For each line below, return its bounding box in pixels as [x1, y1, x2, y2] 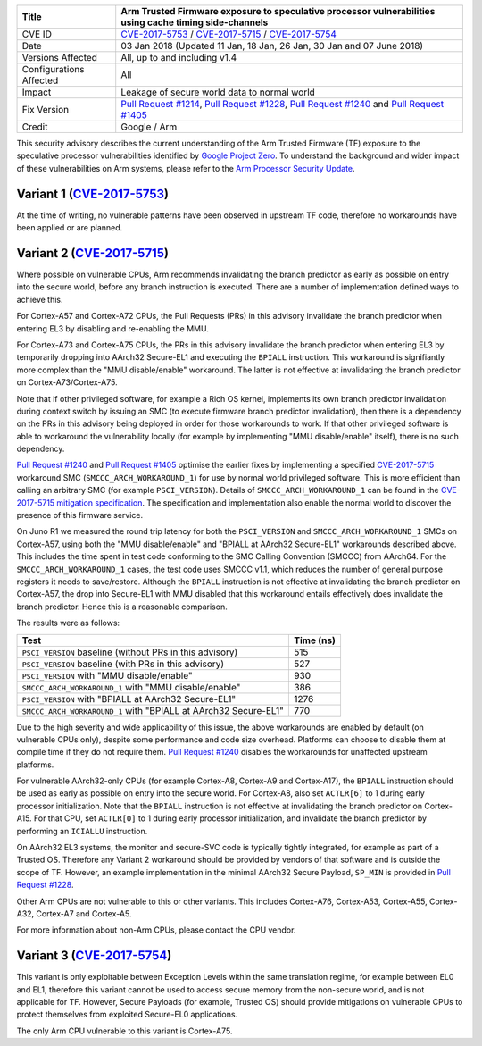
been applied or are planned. [16, 222, 123, 233]
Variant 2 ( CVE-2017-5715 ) [16, 246, 170, 261]
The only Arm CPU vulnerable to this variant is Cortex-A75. [16, 1025, 233, 1036]
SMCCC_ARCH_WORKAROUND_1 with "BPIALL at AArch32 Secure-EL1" [21, 704, 285, 716]
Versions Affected [21, 52, 98, 63]
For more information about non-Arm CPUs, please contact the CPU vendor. [16, 925, 296, 935]
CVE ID [21, 28, 53, 40]
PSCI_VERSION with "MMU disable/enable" [21, 669, 193, 682]
